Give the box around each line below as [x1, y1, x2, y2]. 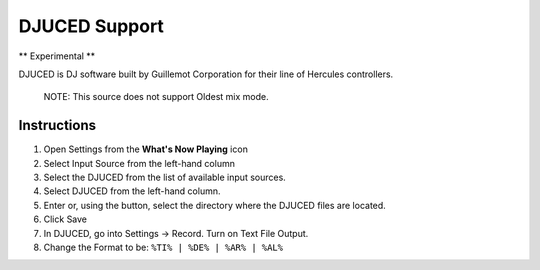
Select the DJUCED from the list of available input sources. [43, 171, 287, 184]
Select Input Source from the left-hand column [43, 157, 235, 169]
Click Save [43, 213, 88, 225]
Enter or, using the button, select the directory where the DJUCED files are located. [43, 199, 387, 211]
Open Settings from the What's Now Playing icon [43, 143, 249, 155]
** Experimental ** [18, 50, 96, 62]
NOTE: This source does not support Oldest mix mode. [43, 91, 269, 103]
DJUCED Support [18, 15, 165, 37]
